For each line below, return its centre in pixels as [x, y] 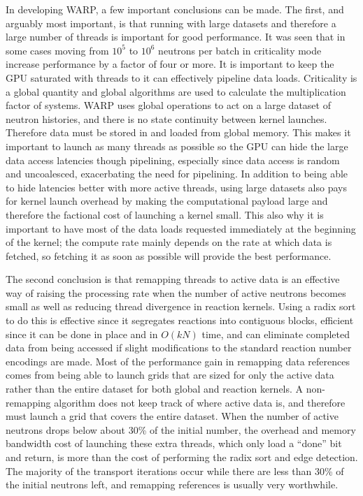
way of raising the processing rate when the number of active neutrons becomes [176, 292]
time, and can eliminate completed [276, 334]
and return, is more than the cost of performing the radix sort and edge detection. [182, 457]
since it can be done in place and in [82, 334]
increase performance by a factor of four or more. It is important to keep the [170, 64]
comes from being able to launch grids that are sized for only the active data [170, 375]
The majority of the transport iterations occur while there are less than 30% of [175, 471]
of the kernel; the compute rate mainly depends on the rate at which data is [169, 242]
